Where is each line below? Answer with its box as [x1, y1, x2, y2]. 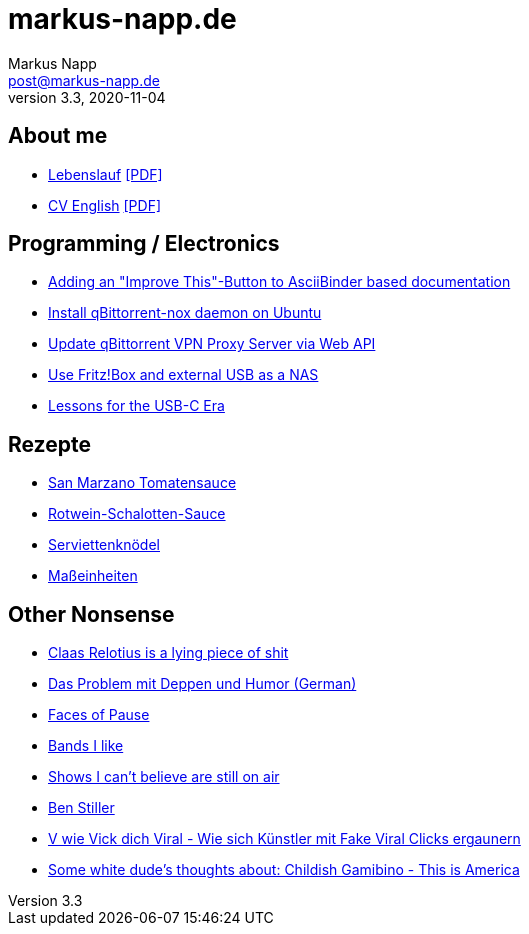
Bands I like [48, 737, 124, 755]
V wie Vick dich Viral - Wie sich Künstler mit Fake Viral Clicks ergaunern [48, 830, 521, 848]
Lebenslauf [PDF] [48, 165, 163, 183]
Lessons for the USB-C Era [48, 397, 225, 415]
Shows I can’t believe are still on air [48, 768, 280, 786]
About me [8, 123, 108, 149]
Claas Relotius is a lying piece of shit [48, 644, 289, 662]
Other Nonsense [8, 601, 175, 627]
